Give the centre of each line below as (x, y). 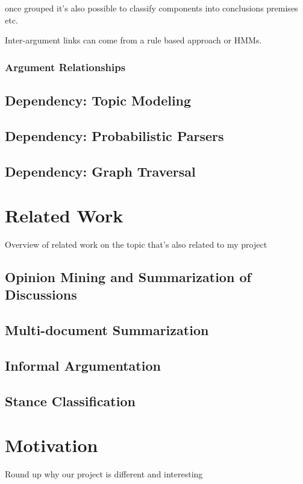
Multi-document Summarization (107, 330)
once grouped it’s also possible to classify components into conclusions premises (151, 8)
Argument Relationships (65, 67)
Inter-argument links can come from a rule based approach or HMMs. (133, 40)
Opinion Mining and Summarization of (128, 277)
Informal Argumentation (83, 366)
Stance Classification (70, 401)
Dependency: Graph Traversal (100, 171)
